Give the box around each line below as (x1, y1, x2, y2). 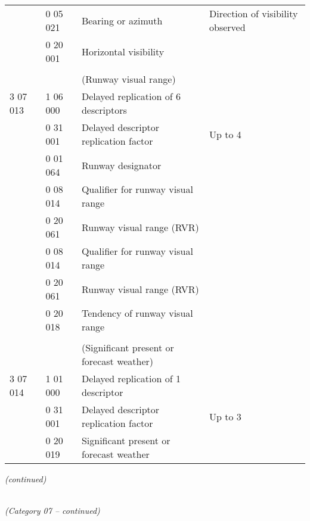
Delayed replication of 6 (81, 89, 181, 103)
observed (209, 20, 246, 34)
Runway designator (81, 158, 162, 172)
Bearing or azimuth (81, 13, 163, 27)
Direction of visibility (209, 7, 298, 20)
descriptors (81, 103, 127, 117)
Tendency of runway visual (81, 306, 193, 320)
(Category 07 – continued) (5, 504, 100, 517)
